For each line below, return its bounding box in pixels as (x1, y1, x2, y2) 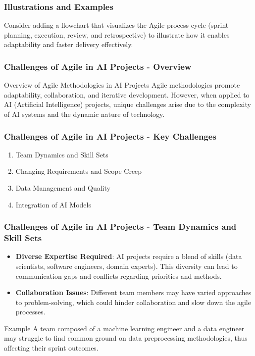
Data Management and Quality (15, 183, 110, 193)
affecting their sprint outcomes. (4, 343, 99, 353)
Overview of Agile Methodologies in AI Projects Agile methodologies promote (4, 80, 240, 90)
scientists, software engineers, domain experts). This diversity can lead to (15, 260, 238, 271)
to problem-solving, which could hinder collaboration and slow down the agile (15, 297, 251, 307)
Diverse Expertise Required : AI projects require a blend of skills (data (15, 251, 242, 261)
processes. (15, 306, 46, 317)
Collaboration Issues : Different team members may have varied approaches (15, 287, 252, 298)
